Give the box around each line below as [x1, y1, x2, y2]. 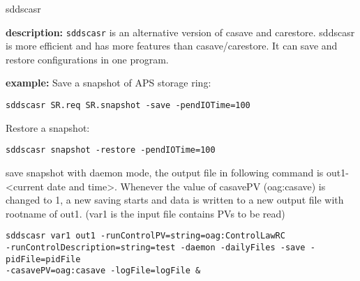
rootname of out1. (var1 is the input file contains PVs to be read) [6, 206, 285, 220]
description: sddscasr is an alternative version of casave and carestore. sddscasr [6, 24, 355, 39]
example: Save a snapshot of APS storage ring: [6, 75, 211, 90]
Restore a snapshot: [6, 120, 90, 135]
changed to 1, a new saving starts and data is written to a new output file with [6, 192, 344, 207]
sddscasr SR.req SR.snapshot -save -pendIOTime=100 [6, 100, 250, 111]
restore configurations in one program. [6, 52, 169, 66]
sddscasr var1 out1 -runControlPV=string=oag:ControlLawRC [6, 231, 285, 241]
